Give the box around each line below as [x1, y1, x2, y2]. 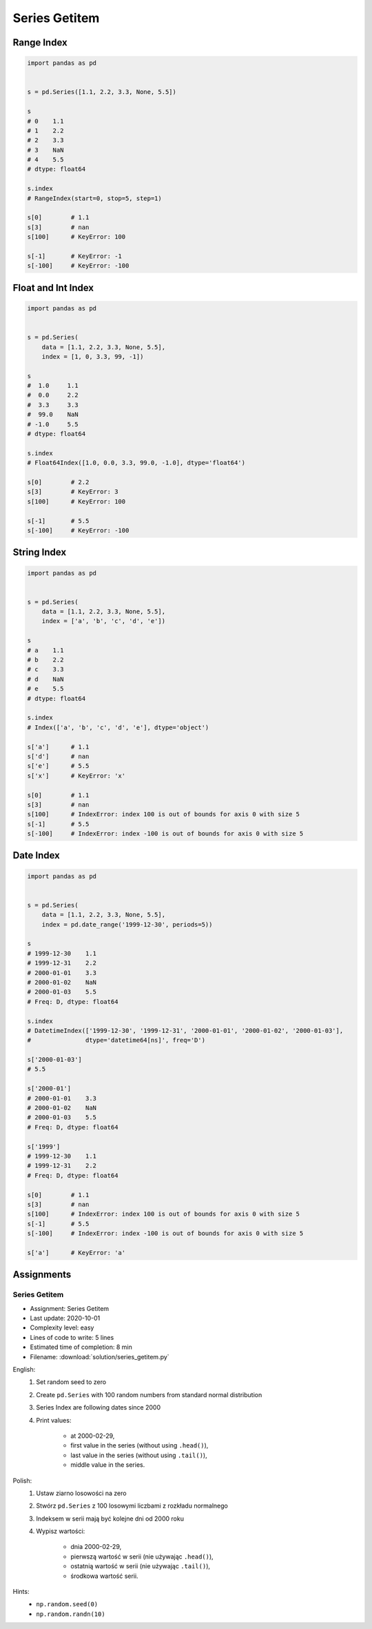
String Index [12, 546, 67, 558]
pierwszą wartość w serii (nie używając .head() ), [70, 1552, 214, 1561]
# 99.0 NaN [27, 411, 79, 419]
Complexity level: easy [30, 1323, 94, 1332]
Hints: [12, 1588, 30, 1596]
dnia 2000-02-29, [70, 1543, 122, 1551]
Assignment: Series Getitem [30, 1304, 110, 1312]
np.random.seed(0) [36, 1601, 99, 1608]
